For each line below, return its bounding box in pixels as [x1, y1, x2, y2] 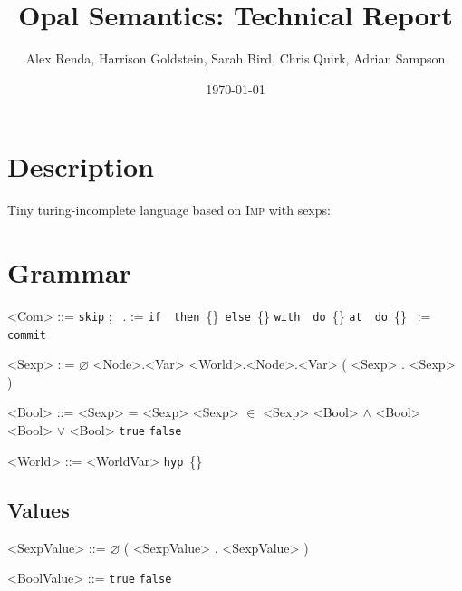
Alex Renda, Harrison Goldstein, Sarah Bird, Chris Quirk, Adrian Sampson [25, 49, 446, 68]
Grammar [7, 254, 131, 291]
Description [7, 148, 155, 185]
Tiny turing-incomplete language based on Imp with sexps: [7, 200, 331, 219]
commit [7, 328, 46, 342]
